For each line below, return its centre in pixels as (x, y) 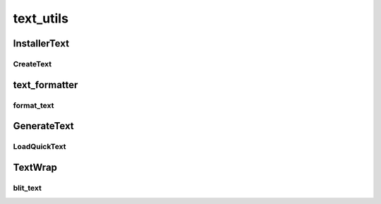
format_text (34, 105)
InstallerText (41, 43)
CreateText (32, 64)
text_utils (41, 18)
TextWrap (35, 167)
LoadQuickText (40, 147)
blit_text (27, 188)
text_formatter (46, 85)
